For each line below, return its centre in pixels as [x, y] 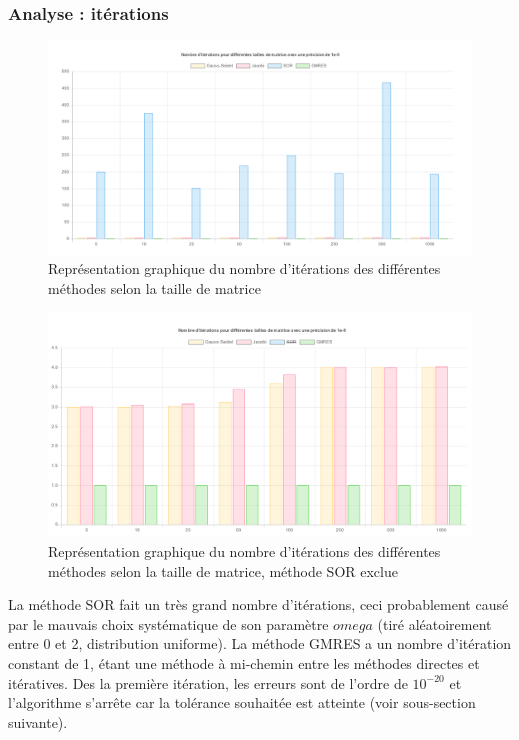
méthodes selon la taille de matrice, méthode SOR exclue [223, 570]
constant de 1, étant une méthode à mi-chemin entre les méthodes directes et [244, 663]
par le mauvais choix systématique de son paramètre [168, 623]
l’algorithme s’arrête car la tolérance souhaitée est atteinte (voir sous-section [242, 702]
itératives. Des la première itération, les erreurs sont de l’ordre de [208, 682]
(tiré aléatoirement [434, 623]
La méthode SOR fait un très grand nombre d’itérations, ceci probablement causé [258, 604]
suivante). [38, 721]
